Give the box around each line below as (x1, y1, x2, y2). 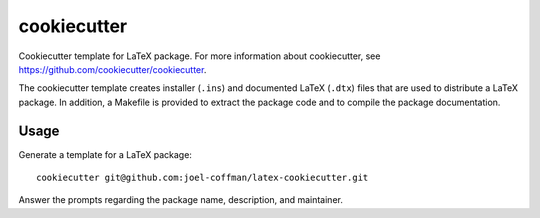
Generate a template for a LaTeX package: (18, 148, 192, 160)
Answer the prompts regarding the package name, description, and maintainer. (18, 194, 344, 206)
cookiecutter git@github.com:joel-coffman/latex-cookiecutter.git (36, 172, 369, 184)
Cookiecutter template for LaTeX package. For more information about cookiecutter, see (18, 50, 381, 62)
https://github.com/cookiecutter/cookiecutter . (18, 63, 207, 75)
